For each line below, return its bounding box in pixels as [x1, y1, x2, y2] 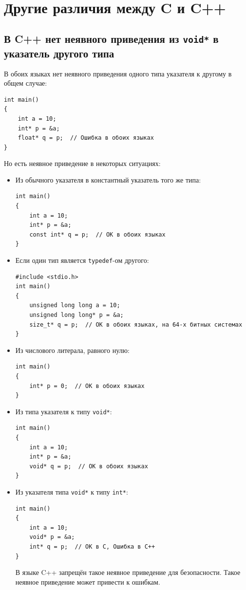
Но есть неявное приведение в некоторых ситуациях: [4, 158, 161, 168]
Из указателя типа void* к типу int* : [15, 487, 128, 497]
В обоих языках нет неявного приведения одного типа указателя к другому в [4, 68, 232, 78]
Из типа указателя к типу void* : [15, 406, 112, 416]
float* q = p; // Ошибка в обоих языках [18, 134, 154, 142]
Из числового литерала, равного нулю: [15, 345, 130, 355]
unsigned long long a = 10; [29, 302, 120, 309]
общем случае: [4, 78, 47, 88]
